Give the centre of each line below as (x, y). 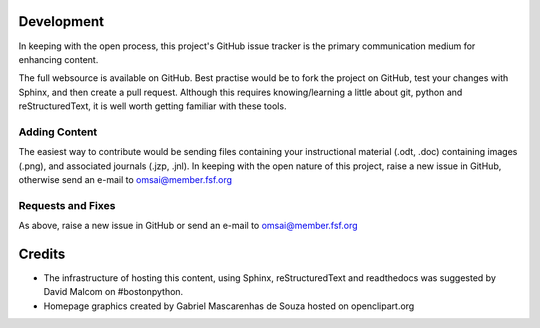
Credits (42, 253)
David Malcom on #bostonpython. (113, 292)
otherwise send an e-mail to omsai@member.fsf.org (125, 179)
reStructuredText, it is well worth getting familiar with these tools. (152, 106)
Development (61, 21)
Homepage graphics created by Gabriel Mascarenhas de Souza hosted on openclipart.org (229, 306)
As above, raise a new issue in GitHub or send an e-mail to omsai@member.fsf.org (188, 226)
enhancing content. (58, 59)
